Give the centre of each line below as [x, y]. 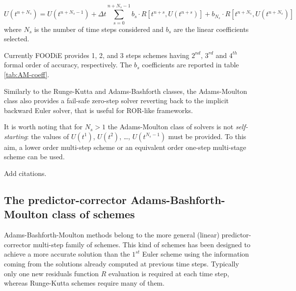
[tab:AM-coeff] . [27, 74]
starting [15, 136]
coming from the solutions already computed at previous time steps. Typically [121, 264]
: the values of [48, 136]
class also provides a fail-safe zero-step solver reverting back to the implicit [117, 101]
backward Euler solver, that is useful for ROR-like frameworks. [98, 110]
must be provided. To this [207, 136]
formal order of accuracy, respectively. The [68, 65]
